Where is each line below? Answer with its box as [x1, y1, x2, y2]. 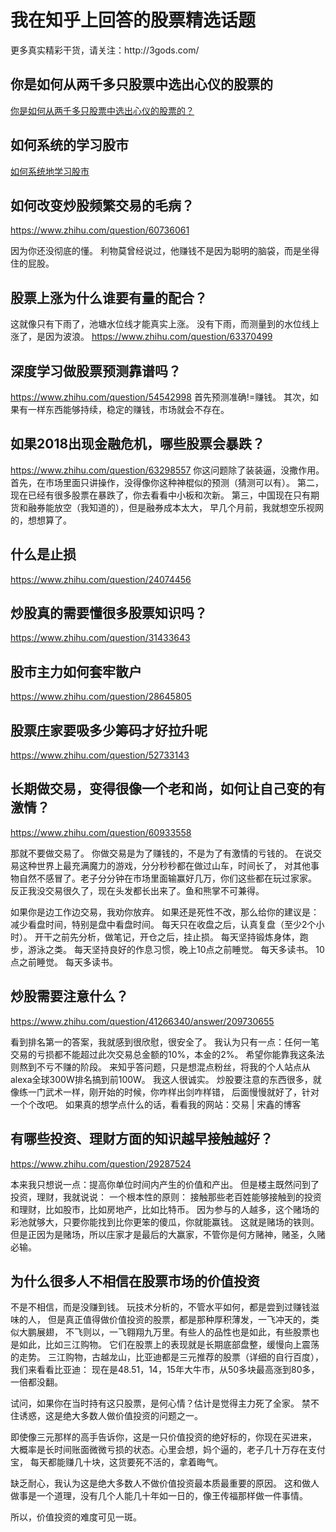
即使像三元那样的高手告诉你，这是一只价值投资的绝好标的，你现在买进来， [10, 1431, 317, 1443]
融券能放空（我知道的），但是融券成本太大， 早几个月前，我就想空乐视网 [27, 501, 324, 513]
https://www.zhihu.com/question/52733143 [10, 749, 190, 761]
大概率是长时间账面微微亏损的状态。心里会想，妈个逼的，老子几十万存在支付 [10, 1444, 326, 1456]
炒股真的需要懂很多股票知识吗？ [10, 605, 208, 622]
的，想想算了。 [10, 514, 72, 526]
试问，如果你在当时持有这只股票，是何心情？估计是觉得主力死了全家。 [10, 1397, 300, 1410]
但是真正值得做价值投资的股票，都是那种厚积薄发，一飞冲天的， [47, 1314, 311, 1326]
